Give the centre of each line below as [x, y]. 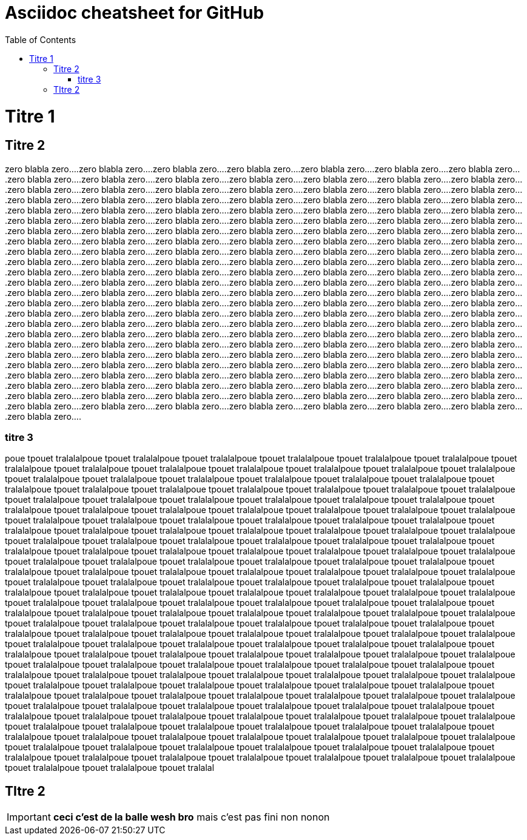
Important [29, 817]
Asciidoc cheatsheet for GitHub [135, 13]
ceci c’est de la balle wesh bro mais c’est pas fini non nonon [191, 817]
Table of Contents [41, 39]
